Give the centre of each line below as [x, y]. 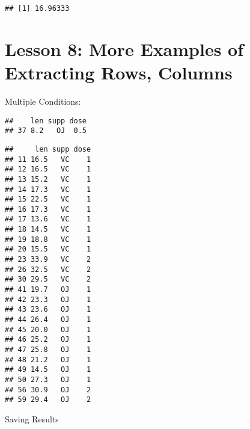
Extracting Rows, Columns [119, 73]
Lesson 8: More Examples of [124, 48]
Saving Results [32, 418]
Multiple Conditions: [43, 101]
